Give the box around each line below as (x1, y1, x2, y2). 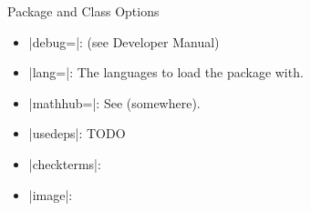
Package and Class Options (7, 2, 160, 20)
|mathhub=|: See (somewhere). (28, 93, 201, 112)
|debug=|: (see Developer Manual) (28, 32, 220, 51)
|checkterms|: (28, 154, 101, 173)
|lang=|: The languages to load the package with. (28, 63, 304, 82)
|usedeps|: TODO (28, 124, 126, 143)
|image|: (28, 185, 73, 204)
